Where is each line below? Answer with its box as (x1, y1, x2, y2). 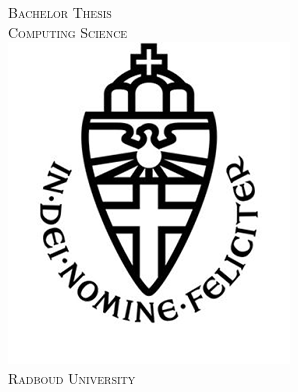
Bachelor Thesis (8, 2, 112, 22)
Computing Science (8, 21, 128, 42)
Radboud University (8, 367, 136, 388)
